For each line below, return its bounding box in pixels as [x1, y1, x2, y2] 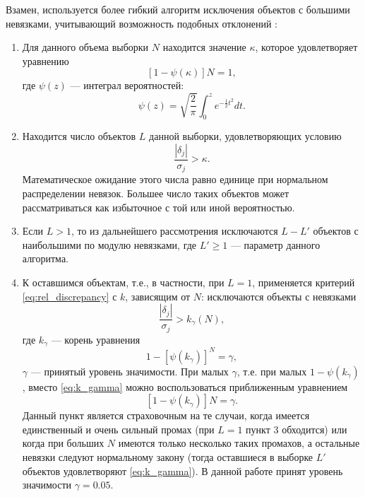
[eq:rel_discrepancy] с [22, 288, 117, 303]
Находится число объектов [22, 129, 136, 144]
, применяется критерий [252, 275, 355, 290]
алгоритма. [22, 251, 68, 266]
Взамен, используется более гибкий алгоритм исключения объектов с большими [6, 2, 350, 16]
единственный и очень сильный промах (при [22, 421, 215, 436]
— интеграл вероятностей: [70, 78, 184, 93]
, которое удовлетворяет [255, 40, 358, 54]
